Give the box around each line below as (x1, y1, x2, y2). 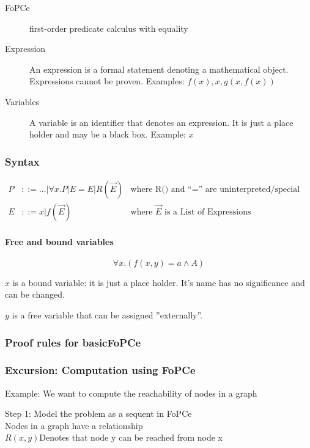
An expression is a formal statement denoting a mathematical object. (29, 62, 289, 75)
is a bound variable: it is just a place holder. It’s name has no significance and (12, 276, 305, 288)
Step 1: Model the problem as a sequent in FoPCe (5, 407, 192, 420)
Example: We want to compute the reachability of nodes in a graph (5, 386, 257, 399)
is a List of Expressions (164, 208, 251, 217)
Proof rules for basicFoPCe (5, 334, 141, 350)
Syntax (5, 153, 40, 169)
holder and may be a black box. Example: (29, 128, 186, 141)
